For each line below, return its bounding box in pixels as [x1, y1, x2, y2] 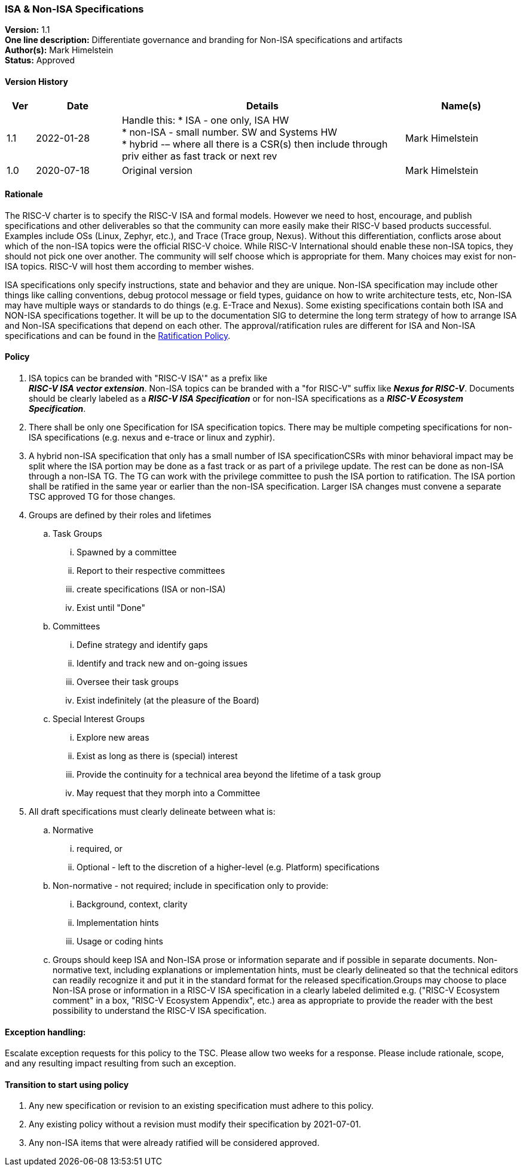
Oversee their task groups [77, 677, 179, 687]
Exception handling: [5, 1026, 86, 1037]
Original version [121, 164, 193, 176]
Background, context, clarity [77, 899, 188, 910]
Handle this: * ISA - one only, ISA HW [121, 114, 289, 126]
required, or [77, 843, 123, 854]
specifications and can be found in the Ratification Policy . [5, 330, 231, 341]
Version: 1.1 [5, 25, 50, 35]
